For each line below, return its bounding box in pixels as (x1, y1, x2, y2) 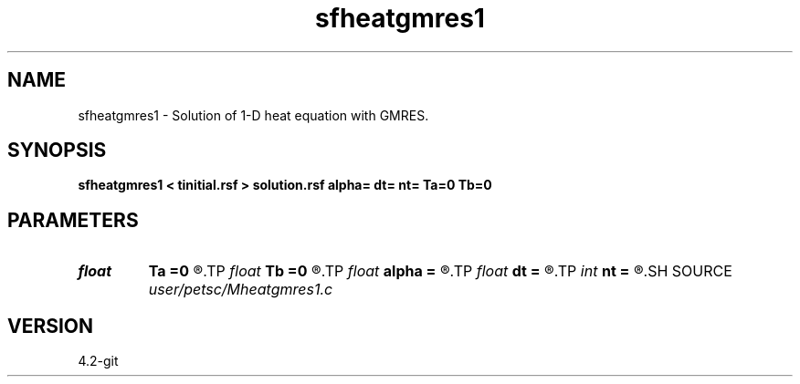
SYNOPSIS (7, 139, 107, 162)
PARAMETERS (7, 208, 139, 232)
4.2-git (78, 353, 119, 369)
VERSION (7, 314, 94, 337)
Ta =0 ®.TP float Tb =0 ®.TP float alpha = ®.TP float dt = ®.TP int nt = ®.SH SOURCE (148, 262, 732, 281)
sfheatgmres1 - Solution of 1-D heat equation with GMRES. (78, 107, 429, 123)
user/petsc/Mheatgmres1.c (148, 280, 333, 299)
